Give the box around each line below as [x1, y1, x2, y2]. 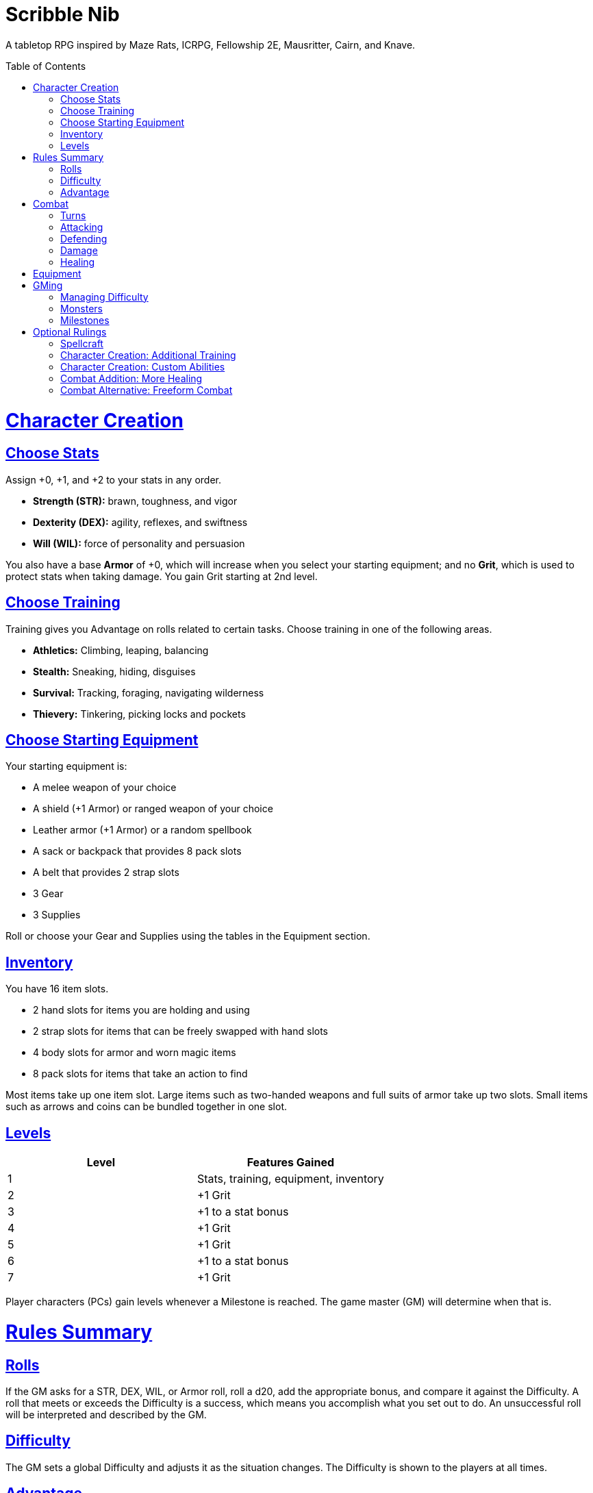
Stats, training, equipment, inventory [197, 1172, 384, 1186]
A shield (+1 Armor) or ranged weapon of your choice [33, 803, 273, 815]
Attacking [60, 221, 103, 233]
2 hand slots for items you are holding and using [33, 1004, 250, 1016]
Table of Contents [5, 60, 86, 72]
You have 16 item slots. [5, 983, 109, 995]
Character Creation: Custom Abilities [60, 360, 225, 373]
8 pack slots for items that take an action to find [33, 1068, 248, 1080]
